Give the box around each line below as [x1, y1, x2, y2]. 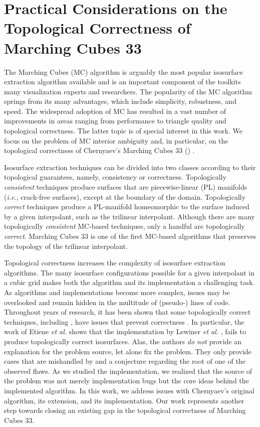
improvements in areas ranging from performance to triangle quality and [4, 115, 226, 126]
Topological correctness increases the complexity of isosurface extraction [4, 257, 225, 268]
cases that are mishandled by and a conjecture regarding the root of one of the [4, 356, 245, 366]
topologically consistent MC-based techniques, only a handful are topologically [4, 221, 245, 231]
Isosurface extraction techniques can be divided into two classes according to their [4, 162, 256, 172]
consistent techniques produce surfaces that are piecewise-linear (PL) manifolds [4, 182, 247, 192]
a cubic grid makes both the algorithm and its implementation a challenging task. [4, 277, 255, 288]
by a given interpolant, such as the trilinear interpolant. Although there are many [4, 211, 255, 221]
